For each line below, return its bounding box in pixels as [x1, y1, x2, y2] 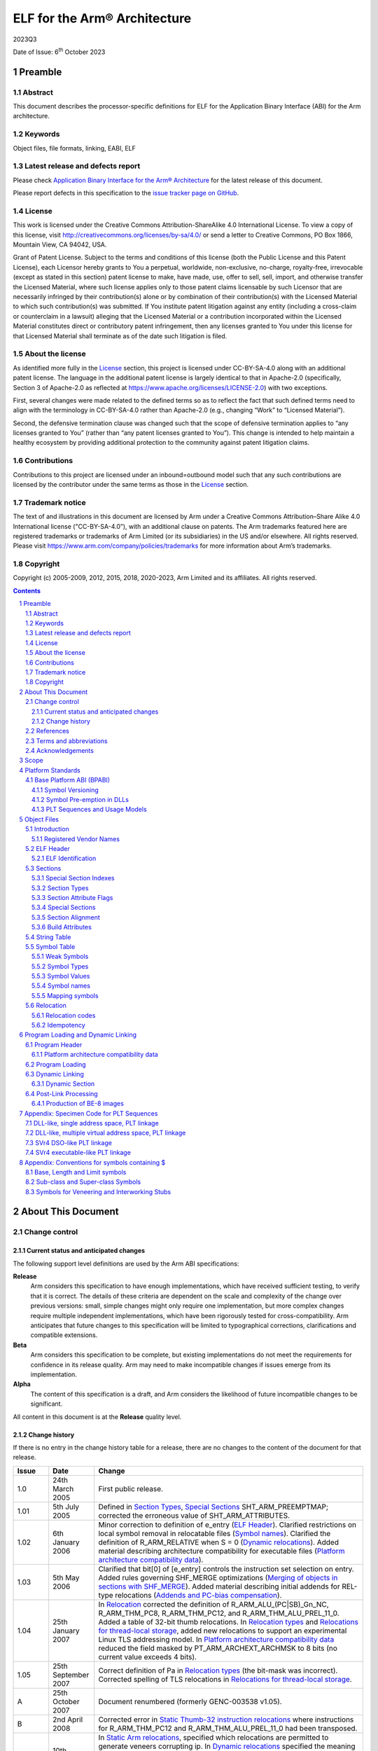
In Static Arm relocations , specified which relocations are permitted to [98, 1732, 329, 1742]
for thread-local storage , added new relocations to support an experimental [98, 1626, 347, 1635]
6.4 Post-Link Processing [25, 1089, 98, 1098]
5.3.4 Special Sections [31, 904, 96, 912]
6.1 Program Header [25, 1040, 83, 1048]
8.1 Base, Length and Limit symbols [25, 1168, 127, 1176]
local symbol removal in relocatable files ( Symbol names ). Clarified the [98, 1528, 331, 1538]
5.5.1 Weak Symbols [31, 953, 89, 961]
